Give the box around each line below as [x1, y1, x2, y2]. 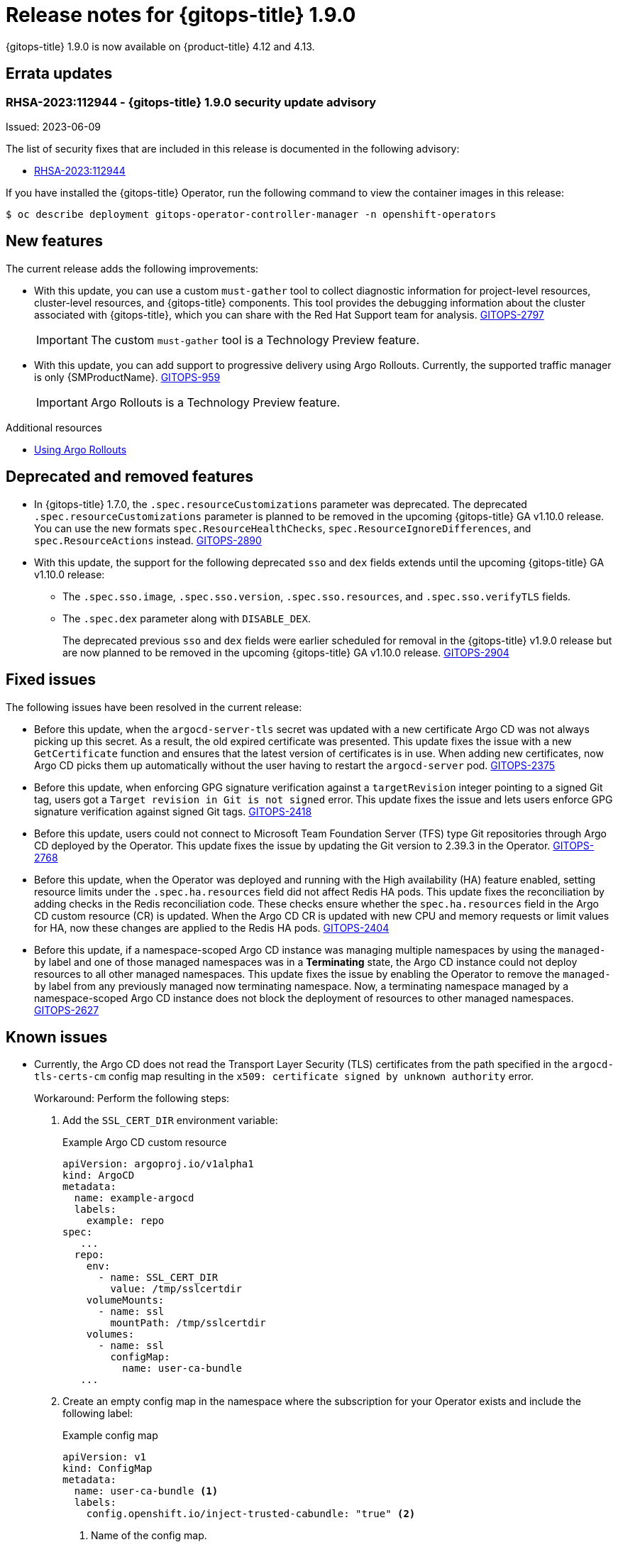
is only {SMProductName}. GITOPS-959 [34, 370, 221, 383]
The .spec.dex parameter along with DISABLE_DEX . [62, 612, 311, 624]
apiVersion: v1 [62, 1451, 147, 1463]
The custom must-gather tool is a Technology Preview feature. [90, 332, 419, 347]
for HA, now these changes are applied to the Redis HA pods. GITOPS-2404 [34, 921, 390, 934]
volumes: [86, 1328, 135, 1340]
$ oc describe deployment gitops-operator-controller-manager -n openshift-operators [6, 208, 497, 220]
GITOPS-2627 [34, 1003, 99, 1016]
